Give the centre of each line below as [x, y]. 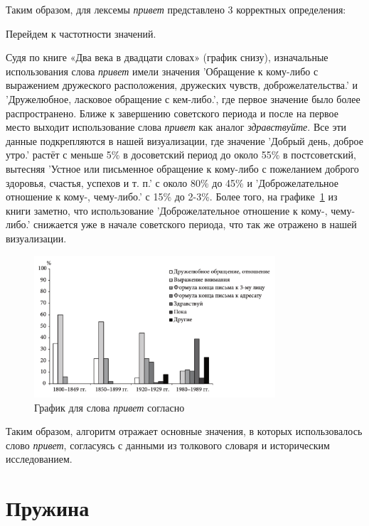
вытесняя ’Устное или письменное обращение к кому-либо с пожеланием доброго [182, 168]
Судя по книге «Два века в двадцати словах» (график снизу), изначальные [167, 57]
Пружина [48, 508]
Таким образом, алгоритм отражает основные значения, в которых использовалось [184, 431]
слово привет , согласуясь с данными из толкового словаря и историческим [168, 445]
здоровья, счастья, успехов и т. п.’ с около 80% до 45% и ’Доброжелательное [172, 182]
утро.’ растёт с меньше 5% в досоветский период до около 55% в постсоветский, [181, 155]
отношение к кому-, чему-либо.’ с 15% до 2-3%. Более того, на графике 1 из [172, 197]
